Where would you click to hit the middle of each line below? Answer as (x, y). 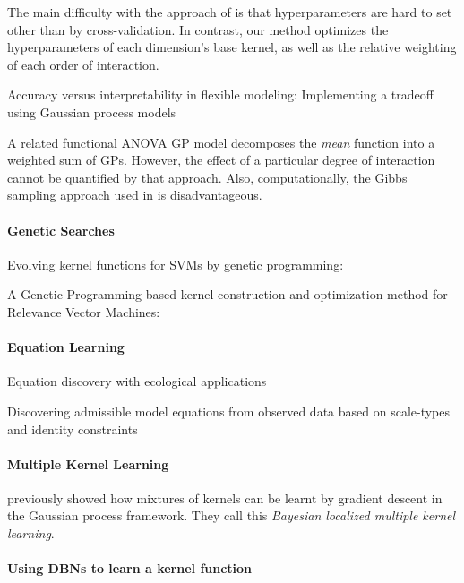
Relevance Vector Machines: (84, 311)
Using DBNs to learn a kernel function (130, 568)
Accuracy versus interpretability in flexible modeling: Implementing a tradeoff (220, 94)
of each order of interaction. (83, 64)
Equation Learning (66, 347)
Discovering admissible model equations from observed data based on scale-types (229, 411)
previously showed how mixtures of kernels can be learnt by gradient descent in (225, 497)
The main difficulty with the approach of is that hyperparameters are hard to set (230, 12)
